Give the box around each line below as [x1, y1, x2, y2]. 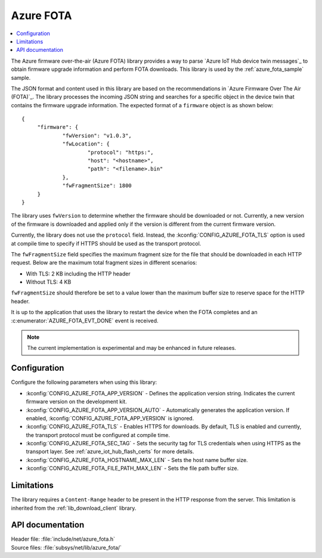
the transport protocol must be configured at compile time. [26, 431, 170, 438]
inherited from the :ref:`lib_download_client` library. [11, 504, 137, 511]
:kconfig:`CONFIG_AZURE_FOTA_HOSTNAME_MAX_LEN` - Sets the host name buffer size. [26, 456, 248, 463]
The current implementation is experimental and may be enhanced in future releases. [27, 345, 237, 352]
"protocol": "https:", [87, 149, 154, 156]
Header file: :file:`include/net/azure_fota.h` [11, 535, 116, 542]
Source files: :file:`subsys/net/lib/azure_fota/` [11, 544, 122, 551]
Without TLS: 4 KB [26, 278, 72, 286]
